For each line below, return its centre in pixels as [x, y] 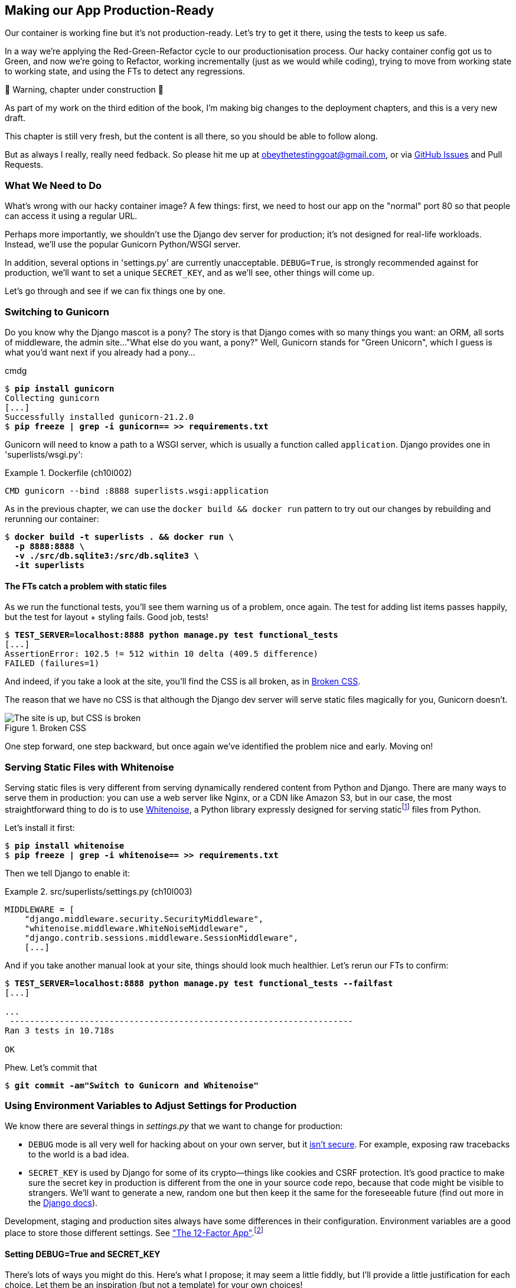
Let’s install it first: [40, 827]
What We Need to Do [53, 185]
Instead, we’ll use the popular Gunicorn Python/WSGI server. [123, 244]
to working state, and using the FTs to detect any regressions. [125, 71]
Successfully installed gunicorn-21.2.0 [99, 417]
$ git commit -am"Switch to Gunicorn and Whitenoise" [132, 1085]
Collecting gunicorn [52, 398]
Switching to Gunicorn [57, 312]
